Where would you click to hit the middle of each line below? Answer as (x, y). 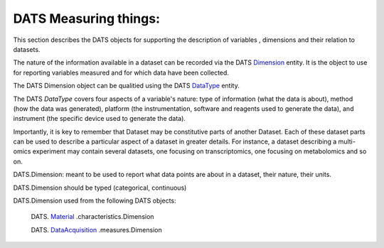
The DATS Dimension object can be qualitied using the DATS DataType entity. (126, 86)
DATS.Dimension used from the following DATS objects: (95, 201)
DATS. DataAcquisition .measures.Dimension (97, 230)
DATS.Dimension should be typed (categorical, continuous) (100, 188)
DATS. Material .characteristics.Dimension (92, 217)
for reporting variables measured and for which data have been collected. (121, 72)
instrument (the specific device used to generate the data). (100, 119)
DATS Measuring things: (86, 18)
